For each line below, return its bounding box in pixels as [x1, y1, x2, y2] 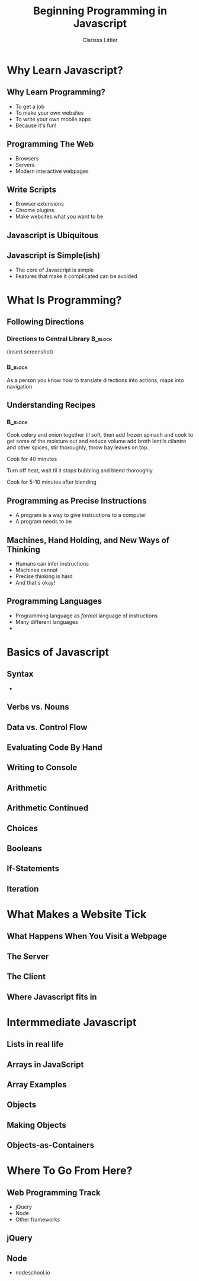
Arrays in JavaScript [7, 1059, 84, 1069]
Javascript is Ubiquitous [7, 230, 98, 240]
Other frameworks [15, 1216, 60, 1223]
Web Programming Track [7, 1187, 101, 1198]
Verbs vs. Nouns [7, 702, 70, 712]
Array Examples [7, 1080, 67, 1090]
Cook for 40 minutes [7, 456, 57, 463]
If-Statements [7, 863, 60, 874]
